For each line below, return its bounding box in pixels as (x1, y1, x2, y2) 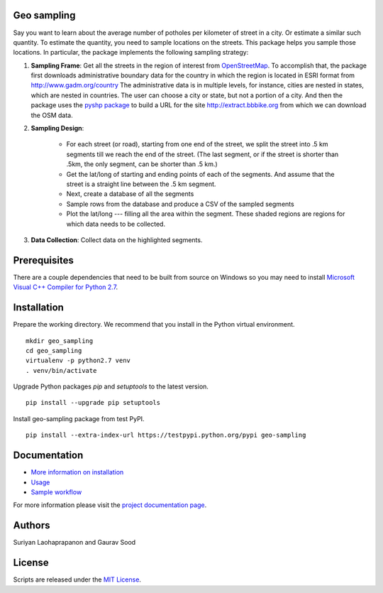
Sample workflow (30, 487, 82, 496)
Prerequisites (13, 254, 74, 266)
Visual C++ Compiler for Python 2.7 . (13, 283, 118, 291)
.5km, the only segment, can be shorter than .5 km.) (66, 160, 218, 168)
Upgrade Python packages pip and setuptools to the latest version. (13, 382, 209, 391)
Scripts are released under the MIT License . (13, 575, 142, 584)
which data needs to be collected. (66, 219, 166, 228)
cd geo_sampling (26, 347, 82, 354)
